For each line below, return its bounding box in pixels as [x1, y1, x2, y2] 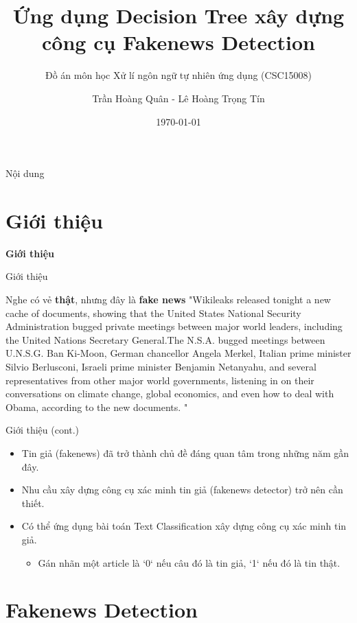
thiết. [21, 495, 45, 510]
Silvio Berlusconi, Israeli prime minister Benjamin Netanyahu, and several [5, 359, 316, 373]
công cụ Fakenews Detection [42, 28, 315, 56]
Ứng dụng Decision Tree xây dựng [12, 1, 345, 30]
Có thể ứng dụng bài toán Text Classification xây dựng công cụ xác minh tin [21, 519, 347, 533]
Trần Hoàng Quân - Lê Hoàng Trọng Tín [92, 91, 265, 105]
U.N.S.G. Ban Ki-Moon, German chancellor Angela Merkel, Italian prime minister [5, 346, 352, 360]
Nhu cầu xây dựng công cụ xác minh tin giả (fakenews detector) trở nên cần [21, 482, 343, 497]
